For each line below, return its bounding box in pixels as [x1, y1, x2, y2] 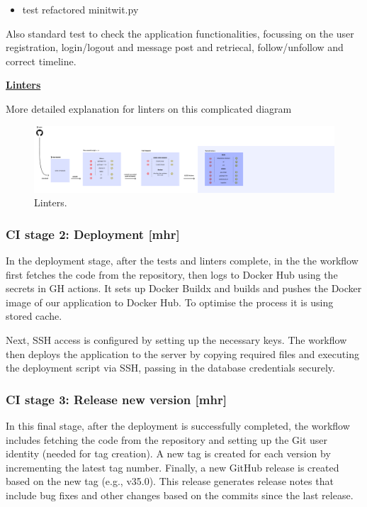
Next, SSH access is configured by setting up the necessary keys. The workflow [6, 332, 347, 347]
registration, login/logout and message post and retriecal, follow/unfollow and [6, 40, 344, 55]
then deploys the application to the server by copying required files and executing [6, 346, 359, 361]
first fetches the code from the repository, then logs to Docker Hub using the [6, 267, 338, 282]
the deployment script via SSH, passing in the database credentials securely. [6, 360, 335, 375]
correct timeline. [6, 53, 77, 68]
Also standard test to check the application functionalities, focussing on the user [6, 26, 354, 40]
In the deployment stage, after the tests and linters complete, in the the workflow [6, 252, 358, 267]
